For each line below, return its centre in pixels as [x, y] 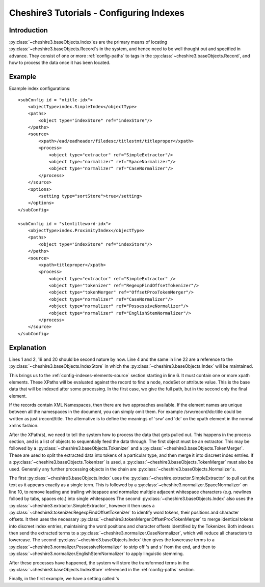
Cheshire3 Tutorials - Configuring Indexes [97, 13]
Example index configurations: [40, 88]
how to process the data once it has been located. [60, 63]
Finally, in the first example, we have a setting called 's [64, 579]
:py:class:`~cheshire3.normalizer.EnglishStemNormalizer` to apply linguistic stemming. [96, 554]
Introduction [28, 30]
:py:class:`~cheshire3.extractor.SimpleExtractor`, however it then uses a [82, 505]
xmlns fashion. [24, 426]
